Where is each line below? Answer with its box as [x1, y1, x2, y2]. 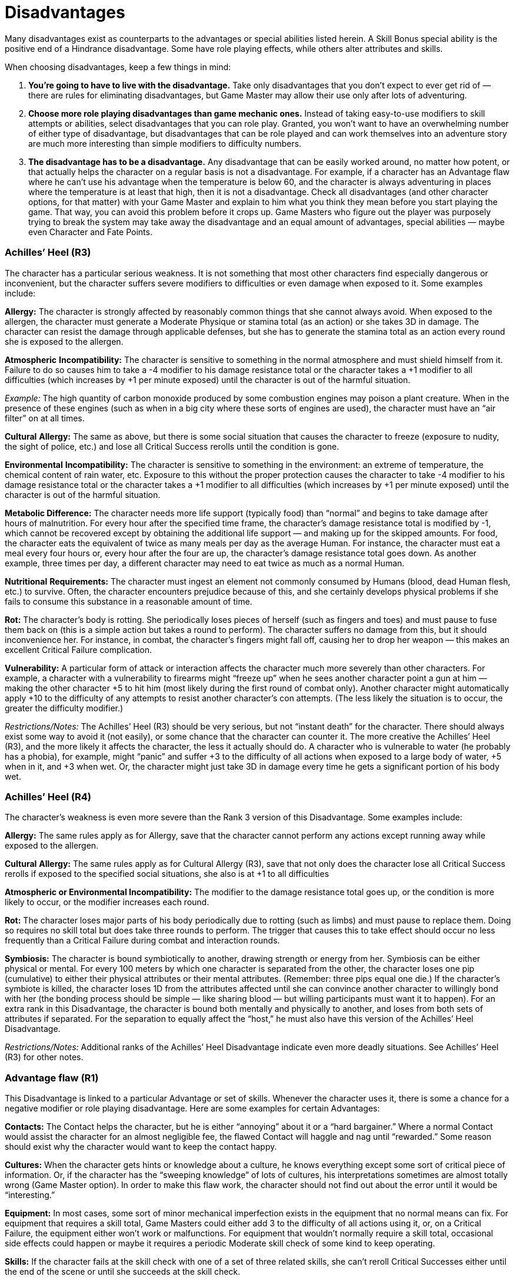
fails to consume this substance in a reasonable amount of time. [5, 596, 252, 606]
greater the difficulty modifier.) [5, 702, 124, 713]
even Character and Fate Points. [28, 226, 152, 237]
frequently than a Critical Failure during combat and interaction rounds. [5, 935, 280, 946]
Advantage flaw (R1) [5, 1071, 99, 1084]
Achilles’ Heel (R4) [5, 790, 91, 803]
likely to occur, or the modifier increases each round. [5, 897, 210, 908]
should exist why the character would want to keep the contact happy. [5, 1142, 277, 1152]
